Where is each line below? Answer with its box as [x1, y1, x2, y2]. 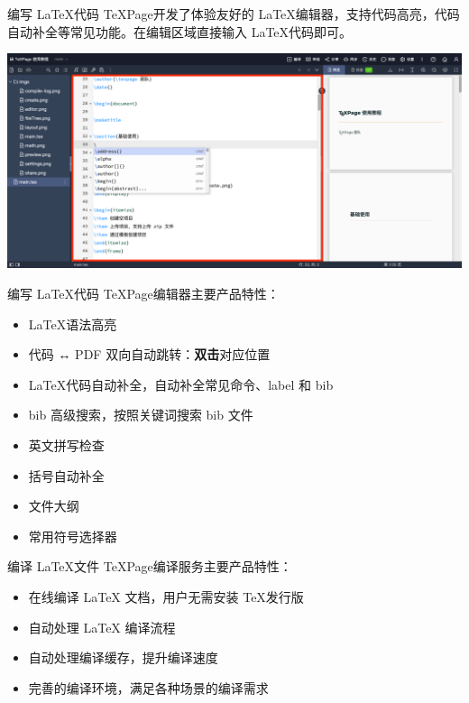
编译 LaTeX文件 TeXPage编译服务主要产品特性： [7, 557, 292, 576]
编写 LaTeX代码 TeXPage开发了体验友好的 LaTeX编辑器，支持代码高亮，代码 [7, 5, 460, 23]
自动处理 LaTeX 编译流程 [28, 617, 176, 636]
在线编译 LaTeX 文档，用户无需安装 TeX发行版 [28, 587, 304, 606]
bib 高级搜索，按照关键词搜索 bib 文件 [28, 405, 253, 424]
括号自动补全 [28, 466, 105, 485]
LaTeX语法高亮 [28, 314, 117, 333]
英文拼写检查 [28, 435, 105, 454]
